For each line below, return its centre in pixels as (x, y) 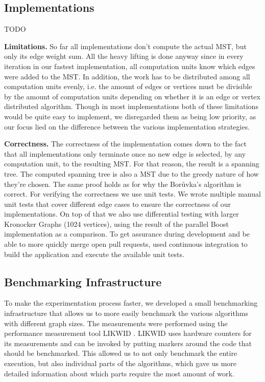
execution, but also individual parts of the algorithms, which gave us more (121, 363)
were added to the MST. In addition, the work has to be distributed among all (127, 76)
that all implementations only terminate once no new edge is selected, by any (125, 153)
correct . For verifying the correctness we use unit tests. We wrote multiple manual (132, 194)
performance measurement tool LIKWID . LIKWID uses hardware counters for (128, 333)
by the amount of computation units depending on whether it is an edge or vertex (132, 96)
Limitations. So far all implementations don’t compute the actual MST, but (125, 46)
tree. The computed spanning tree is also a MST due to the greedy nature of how (131, 173)
